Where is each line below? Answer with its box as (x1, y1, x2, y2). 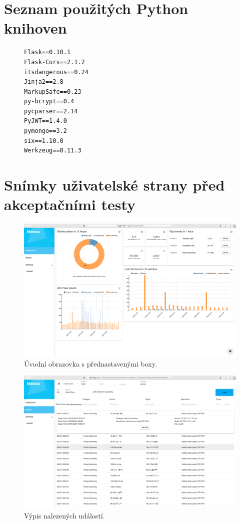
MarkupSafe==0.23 (24, 88, 81, 95)
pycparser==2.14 (24, 107, 78, 115)
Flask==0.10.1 (24, 49, 71, 56)
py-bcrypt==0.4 (24, 98, 74, 105)
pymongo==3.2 (24, 127, 67, 135)
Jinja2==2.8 (24, 78, 63, 86)
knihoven (4, 18, 67, 38)
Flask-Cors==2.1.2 (24, 58, 85, 66)
